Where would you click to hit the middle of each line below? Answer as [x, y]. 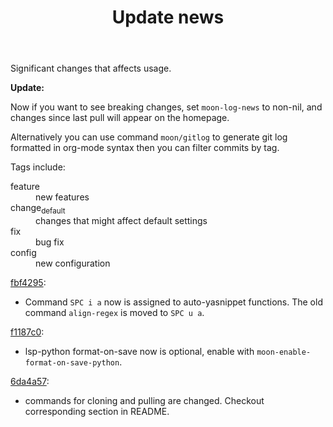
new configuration [73, 263]
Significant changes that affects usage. [91, 68]
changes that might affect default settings [121, 220]
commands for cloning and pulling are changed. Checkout [144, 400]
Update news [168, 17]
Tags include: [38, 167]
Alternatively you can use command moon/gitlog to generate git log [149, 137]
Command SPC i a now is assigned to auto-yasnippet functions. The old [173, 302]
